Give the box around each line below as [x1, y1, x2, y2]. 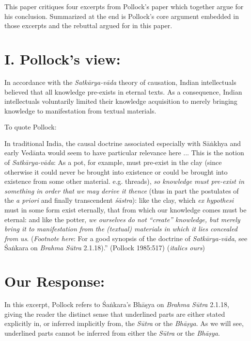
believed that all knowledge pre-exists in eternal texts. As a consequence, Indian [4, 86, 242, 97]
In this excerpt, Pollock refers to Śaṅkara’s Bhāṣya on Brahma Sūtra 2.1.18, [4, 299, 229, 309]
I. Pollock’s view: [4, 49, 121, 68]
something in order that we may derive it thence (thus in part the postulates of [4, 185, 239, 195]
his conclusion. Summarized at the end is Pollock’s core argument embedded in [4, 11, 239, 21]
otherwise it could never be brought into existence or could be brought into [4, 166, 228, 177]
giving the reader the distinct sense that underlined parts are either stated [4, 309, 225, 319]
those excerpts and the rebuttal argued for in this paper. [4, 20, 173, 31]
